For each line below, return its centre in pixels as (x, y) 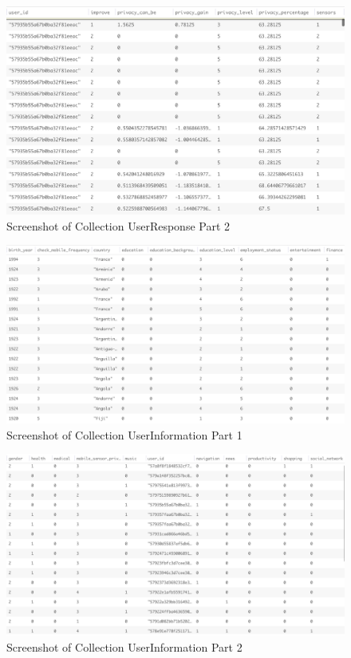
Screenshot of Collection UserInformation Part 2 (124, 646)
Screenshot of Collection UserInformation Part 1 (124, 434)
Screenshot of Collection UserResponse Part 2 (118, 225)
